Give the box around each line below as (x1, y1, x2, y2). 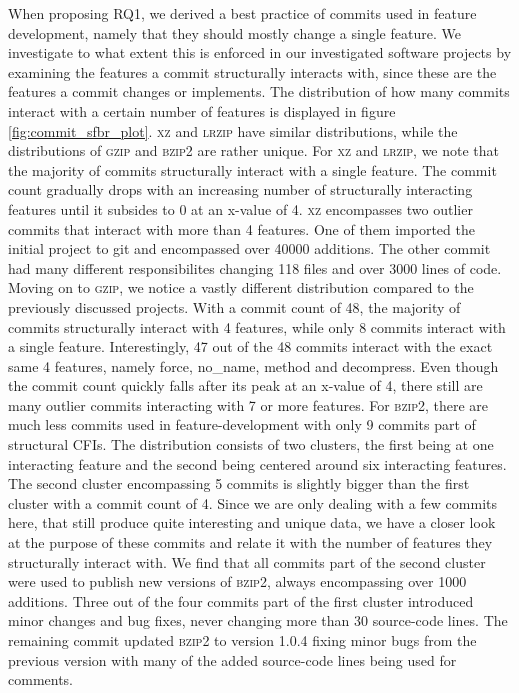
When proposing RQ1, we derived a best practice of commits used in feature (8, 3, 477, 23)
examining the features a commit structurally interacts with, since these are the (8, 61, 497, 82)
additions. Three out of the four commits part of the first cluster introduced (8, 590, 474, 611)
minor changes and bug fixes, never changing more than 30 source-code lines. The (8, 610, 508, 631)
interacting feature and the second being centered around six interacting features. (8, 453, 507, 474)
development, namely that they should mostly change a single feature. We (8, 22, 461, 43)
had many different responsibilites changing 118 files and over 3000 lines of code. (8, 257, 502, 278)
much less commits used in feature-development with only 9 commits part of (8, 414, 476, 435)
